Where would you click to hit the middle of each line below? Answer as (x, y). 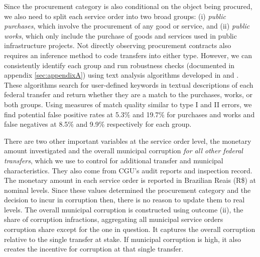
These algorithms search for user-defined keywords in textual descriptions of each (129, 84)
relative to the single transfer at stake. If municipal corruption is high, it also (122, 239)
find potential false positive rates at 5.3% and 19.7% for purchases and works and (129, 114)
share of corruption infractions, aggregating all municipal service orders (114, 219)
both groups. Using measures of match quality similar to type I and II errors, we (128, 104)
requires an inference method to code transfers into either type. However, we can (128, 55)
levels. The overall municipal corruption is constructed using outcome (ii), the (124, 209)
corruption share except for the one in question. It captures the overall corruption (130, 229)
